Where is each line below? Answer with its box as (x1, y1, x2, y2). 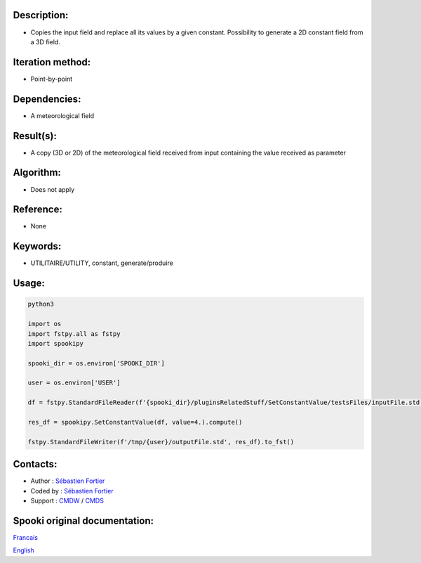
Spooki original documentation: (13, 515, 154, 526)
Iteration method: (13, 56, 91, 68)
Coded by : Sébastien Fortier (30, 486, 114, 495)
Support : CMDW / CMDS (30, 496, 105, 505)
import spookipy (27, 339, 84, 347)
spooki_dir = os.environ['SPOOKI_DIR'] (27, 359, 165, 367)
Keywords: (13, 240, 62, 252)
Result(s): (13, 130, 58, 142)
